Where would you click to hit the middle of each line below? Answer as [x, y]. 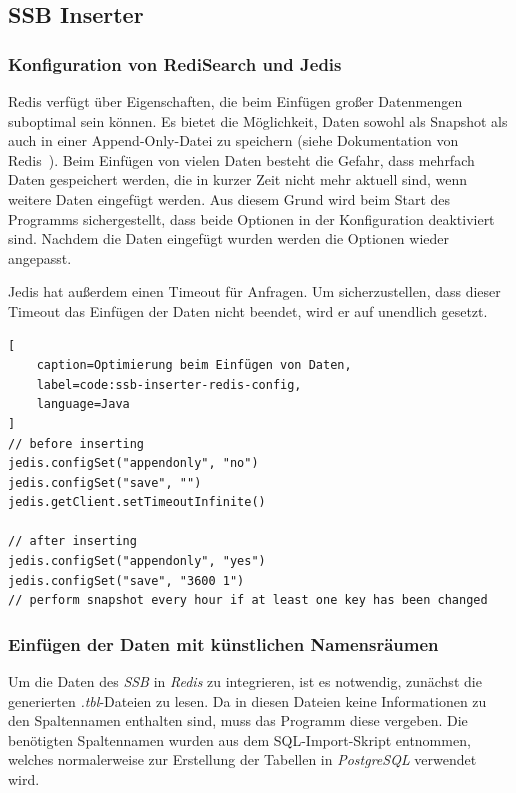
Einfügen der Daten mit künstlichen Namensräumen [223, 643]
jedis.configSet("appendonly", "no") [133, 463]
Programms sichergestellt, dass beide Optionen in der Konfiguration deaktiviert [251, 218]
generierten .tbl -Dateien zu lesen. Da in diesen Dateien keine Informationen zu [247, 700]
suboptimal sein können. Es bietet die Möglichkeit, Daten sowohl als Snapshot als [258, 120]
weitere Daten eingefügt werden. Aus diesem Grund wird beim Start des [229, 198]
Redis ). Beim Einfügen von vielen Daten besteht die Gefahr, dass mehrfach [241, 159]
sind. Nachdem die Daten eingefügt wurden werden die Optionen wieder [229, 238]
